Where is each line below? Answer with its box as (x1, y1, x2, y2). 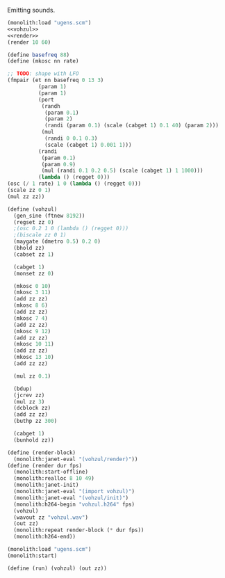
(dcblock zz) (13, 405, 51, 412)
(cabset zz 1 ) (13, 250, 54, 258)
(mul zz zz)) (7, 193, 45, 200)
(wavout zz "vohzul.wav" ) (13, 514, 89, 521)
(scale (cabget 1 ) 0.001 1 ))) (44, 141, 132, 148)
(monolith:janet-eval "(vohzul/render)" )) (13, 456, 138, 463)
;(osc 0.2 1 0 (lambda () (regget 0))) (13, 225, 129, 232)
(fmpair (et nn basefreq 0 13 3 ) (7, 77, 104, 84)
